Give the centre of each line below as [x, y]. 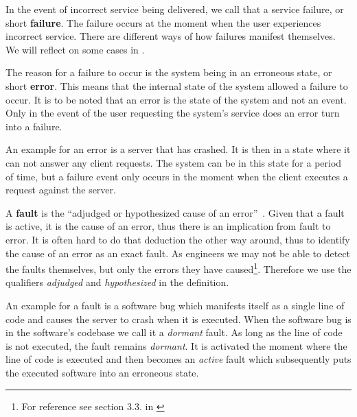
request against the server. [61, 190]
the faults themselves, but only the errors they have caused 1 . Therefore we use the [178, 268]
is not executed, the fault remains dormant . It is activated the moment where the [176, 345]
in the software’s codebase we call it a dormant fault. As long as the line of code [174, 332]
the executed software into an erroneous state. [102, 372]
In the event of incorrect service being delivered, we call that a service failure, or [175, 9]
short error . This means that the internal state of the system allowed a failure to [177, 85]
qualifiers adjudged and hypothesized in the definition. [117, 282]
